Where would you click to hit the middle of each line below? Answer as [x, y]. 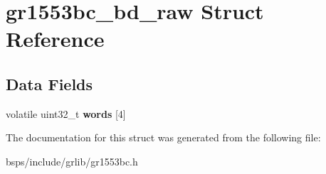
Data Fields [49, 83]
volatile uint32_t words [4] [66, 113]
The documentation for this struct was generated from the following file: [163, 137]
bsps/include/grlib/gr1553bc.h [72, 161]
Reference [55, 39]
